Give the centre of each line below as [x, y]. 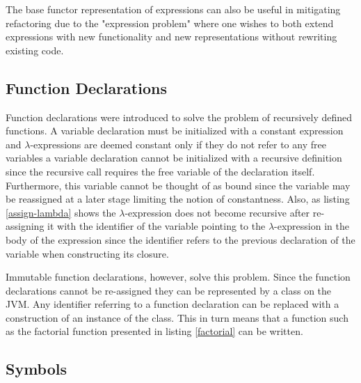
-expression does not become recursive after [217, 212]
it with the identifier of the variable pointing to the [157, 226]
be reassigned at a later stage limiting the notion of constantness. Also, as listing [178, 199]
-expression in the [312, 226]
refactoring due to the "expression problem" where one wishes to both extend [170, 23]
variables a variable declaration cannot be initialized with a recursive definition [174, 158]
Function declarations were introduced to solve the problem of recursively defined [179, 117]
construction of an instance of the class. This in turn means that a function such [177, 317]
